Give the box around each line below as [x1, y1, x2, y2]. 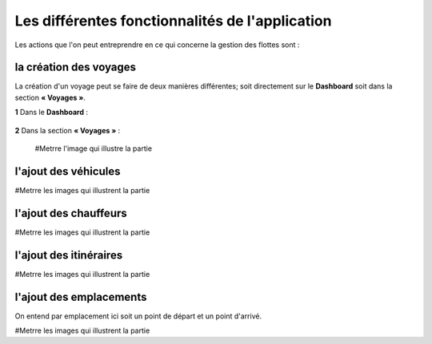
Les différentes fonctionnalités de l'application [14, 12, 332, 30]
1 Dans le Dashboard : [14, 108, 88, 117]
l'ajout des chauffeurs [14, 206, 127, 219]
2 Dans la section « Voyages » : [14, 125, 121, 135]
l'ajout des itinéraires [14, 248, 123, 262]
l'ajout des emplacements [14, 290, 147, 303]
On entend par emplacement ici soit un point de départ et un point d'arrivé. [14, 311, 262, 321]
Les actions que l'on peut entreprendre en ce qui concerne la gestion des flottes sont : [14, 40, 300, 49]
